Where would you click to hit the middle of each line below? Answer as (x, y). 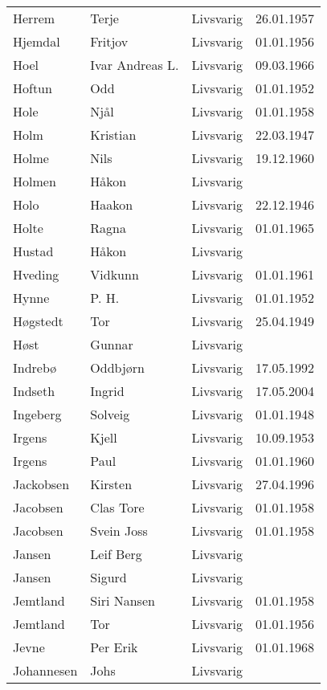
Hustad (33, 251)
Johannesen (45, 670)
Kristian (113, 135)
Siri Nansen (123, 600)
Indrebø (35, 367)
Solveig (110, 414)
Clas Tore (117, 507)
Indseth (34, 391)
